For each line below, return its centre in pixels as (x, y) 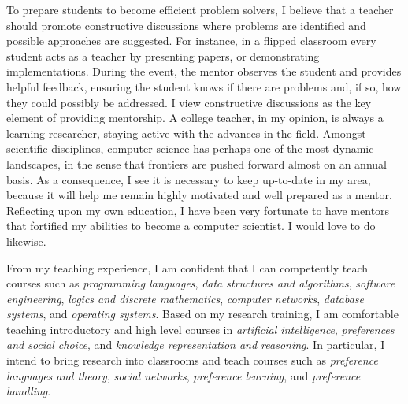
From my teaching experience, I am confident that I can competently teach (187, 267)
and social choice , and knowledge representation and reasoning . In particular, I (196, 345)
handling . (29, 391)
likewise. (26, 241)
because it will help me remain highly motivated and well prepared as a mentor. (199, 195)
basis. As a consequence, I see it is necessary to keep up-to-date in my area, (189, 179)
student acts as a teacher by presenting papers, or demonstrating (163, 56)
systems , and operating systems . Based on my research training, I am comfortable (202, 314)
